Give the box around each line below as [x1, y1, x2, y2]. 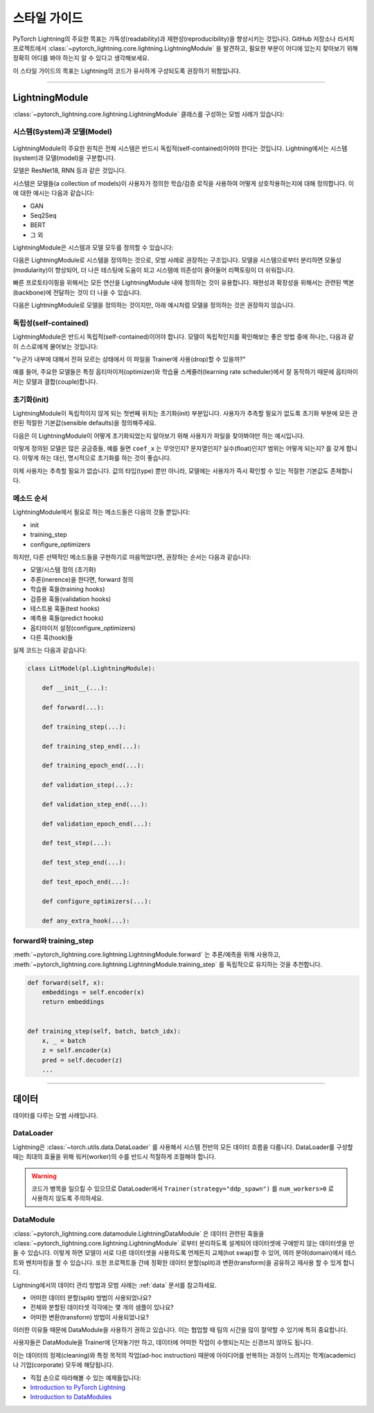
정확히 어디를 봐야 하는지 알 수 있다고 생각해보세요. [12, 54, 150, 62]
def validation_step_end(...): [42, 800, 148, 808]
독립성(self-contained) [12, 318, 89, 328]
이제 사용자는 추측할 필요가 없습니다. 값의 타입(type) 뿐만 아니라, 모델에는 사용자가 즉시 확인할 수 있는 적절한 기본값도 [12, 466, 329, 474]
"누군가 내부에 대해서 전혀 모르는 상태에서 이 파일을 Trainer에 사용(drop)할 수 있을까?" [12, 355, 246, 363]
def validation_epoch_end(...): [42, 819, 152, 828]
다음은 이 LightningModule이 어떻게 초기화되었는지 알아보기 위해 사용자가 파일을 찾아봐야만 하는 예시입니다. [12, 432, 305, 440]
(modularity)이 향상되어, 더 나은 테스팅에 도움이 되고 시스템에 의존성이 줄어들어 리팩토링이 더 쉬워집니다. [12, 265, 296, 274]
